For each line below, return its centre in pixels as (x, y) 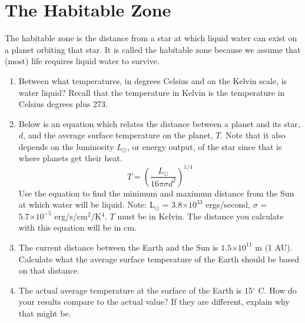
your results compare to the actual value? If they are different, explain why (154, 302)
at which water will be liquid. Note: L (87, 204)
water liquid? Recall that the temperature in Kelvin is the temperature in (152, 92)
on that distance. (49, 270)
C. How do (277, 290)
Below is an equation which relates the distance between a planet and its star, (159, 123)
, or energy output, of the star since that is (204, 146)
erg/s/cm (71, 216)
